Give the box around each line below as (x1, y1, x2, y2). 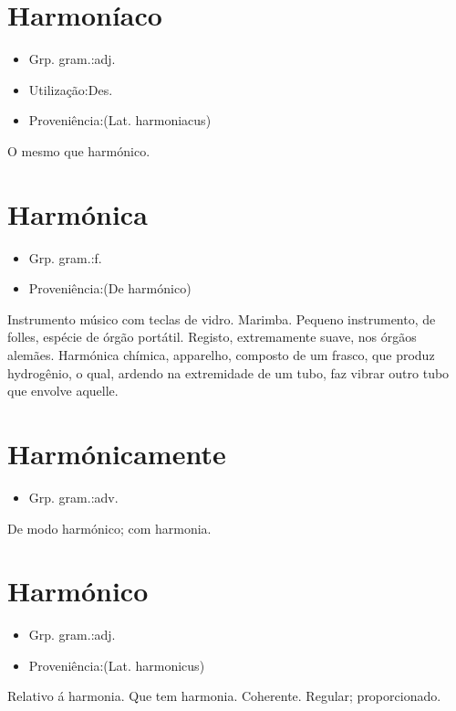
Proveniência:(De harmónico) (28, 279, 192, 298)
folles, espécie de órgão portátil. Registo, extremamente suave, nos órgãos (7, 327, 417, 346)
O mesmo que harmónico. (7, 141, 150, 160)
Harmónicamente (7, 434, 226, 472)
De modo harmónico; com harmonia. (7, 518, 212, 537)
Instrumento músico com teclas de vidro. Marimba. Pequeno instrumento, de (7, 309, 436, 328)
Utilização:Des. (28, 80, 113, 99)
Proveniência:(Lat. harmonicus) (28, 655, 205, 674)
